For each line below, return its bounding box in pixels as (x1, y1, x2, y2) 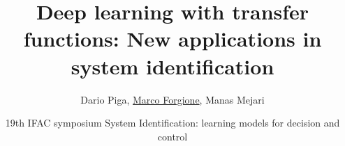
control (157, 129, 188, 143)
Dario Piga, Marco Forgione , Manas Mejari (80, 92, 265, 106)
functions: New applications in (23, 24, 322, 53)
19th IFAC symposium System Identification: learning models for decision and (5, 115, 340, 130)
